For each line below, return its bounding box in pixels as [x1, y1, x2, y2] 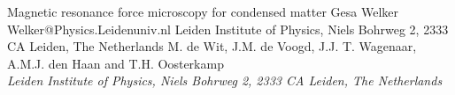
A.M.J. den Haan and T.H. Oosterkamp [7, 54, 224, 72]
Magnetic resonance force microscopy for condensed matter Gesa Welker [7, 3, 398, 20]
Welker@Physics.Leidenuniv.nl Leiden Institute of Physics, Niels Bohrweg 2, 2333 [7, 19, 449, 38]
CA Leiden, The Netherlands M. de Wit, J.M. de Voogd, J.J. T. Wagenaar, [7, 37, 417, 55]
